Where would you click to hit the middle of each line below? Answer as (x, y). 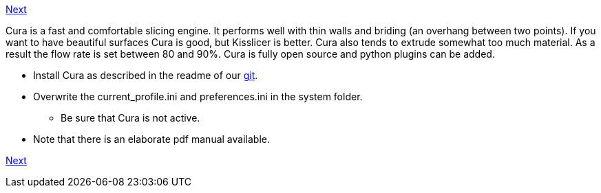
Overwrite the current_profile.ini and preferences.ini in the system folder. (198, 96)
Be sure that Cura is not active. (130, 118)
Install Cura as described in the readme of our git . (146, 75)
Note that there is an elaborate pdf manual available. (151, 139)
